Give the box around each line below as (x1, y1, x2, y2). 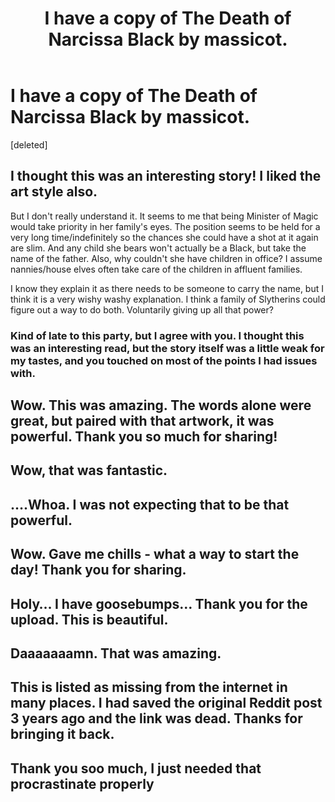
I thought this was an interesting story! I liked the (10, 168, 322, 185)
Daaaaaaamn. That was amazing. (10, 645, 222, 662)
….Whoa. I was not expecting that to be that (10, 496, 290, 513)
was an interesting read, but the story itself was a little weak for (10, 341, 325, 355)
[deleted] (10, 138, 48, 151)
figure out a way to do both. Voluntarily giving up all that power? (10, 303, 274, 316)
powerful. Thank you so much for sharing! (10, 428, 278, 446)
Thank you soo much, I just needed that (10, 760, 262, 777)
